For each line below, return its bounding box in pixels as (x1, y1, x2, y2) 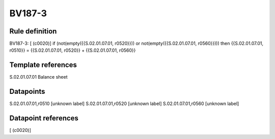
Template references (9, 61, 77, 69)
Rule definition (9, 27, 57, 36)
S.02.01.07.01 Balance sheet (9, 74, 68, 80)
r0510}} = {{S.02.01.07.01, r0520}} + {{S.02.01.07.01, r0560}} (9, 47, 136, 53)
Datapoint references (9, 114, 79, 123)
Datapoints (9, 87, 45, 96)
